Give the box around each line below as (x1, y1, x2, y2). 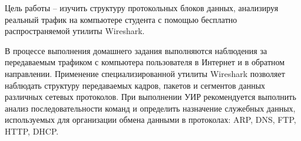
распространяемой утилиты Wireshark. (5, 25, 145, 37)
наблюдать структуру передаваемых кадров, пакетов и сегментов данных (5, 79, 266, 91)
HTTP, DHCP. (5, 125, 59, 137)
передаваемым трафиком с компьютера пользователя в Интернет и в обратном (5, 56, 285, 68)
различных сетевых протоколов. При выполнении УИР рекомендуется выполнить (5, 90, 296, 103)
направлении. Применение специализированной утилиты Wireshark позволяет (5, 67, 285, 79)
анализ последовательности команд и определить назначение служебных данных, (5, 102, 296, 114)
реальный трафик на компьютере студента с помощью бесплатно (5, 13, 237, 25)
